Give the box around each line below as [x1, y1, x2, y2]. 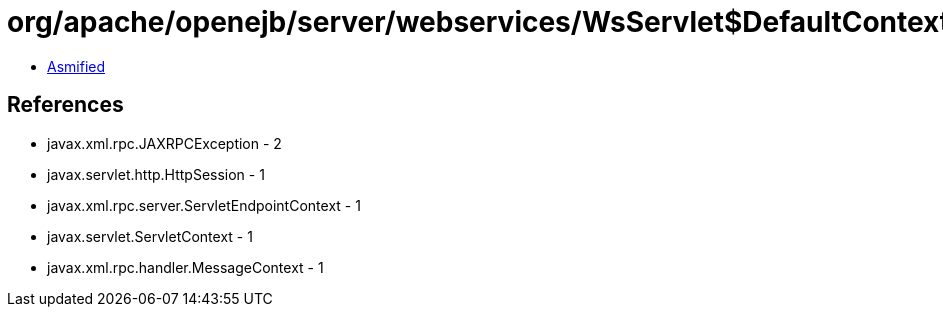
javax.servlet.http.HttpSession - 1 [47, 165, 265, 183]
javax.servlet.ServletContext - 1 [47, 227, 253, 245]
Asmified [47, 57, 106, 75]
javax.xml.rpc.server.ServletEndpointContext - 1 [47, 196, 361, 214]
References [7, 92, 124, 118]
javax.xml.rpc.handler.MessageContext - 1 [47, 258, 324, 276]
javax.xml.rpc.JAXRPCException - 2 [47, 134, 282, 152]
